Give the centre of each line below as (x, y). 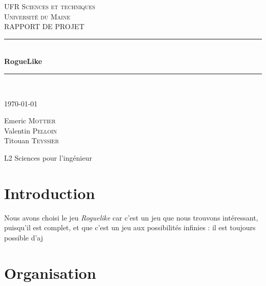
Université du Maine (37, 16)
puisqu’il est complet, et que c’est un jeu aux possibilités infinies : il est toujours (130, 227)
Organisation (50, 272)
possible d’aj (24, 237)
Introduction (50, 193)
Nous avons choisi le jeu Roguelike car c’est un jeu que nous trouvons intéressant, (131, 217)
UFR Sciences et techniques (50, 6)
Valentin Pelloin (31, 130)
